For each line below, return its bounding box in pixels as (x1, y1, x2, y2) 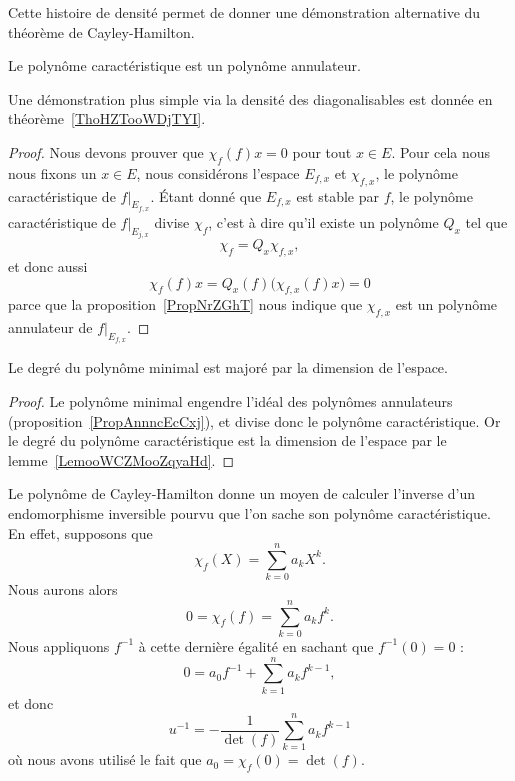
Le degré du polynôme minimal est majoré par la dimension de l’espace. (8, 357, 448, 378)
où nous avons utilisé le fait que (8, 749, 202, 770)
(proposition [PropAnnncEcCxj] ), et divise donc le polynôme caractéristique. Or (8, 410, 501, 431)
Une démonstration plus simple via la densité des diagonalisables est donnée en (8, 88, 493, 109)
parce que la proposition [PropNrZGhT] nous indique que (8, 294, 363, 315)
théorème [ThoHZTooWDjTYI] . (8, 108, 206, 129)
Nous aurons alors (8, 579, 118, 600)
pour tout (292, 141, 352, 162)
